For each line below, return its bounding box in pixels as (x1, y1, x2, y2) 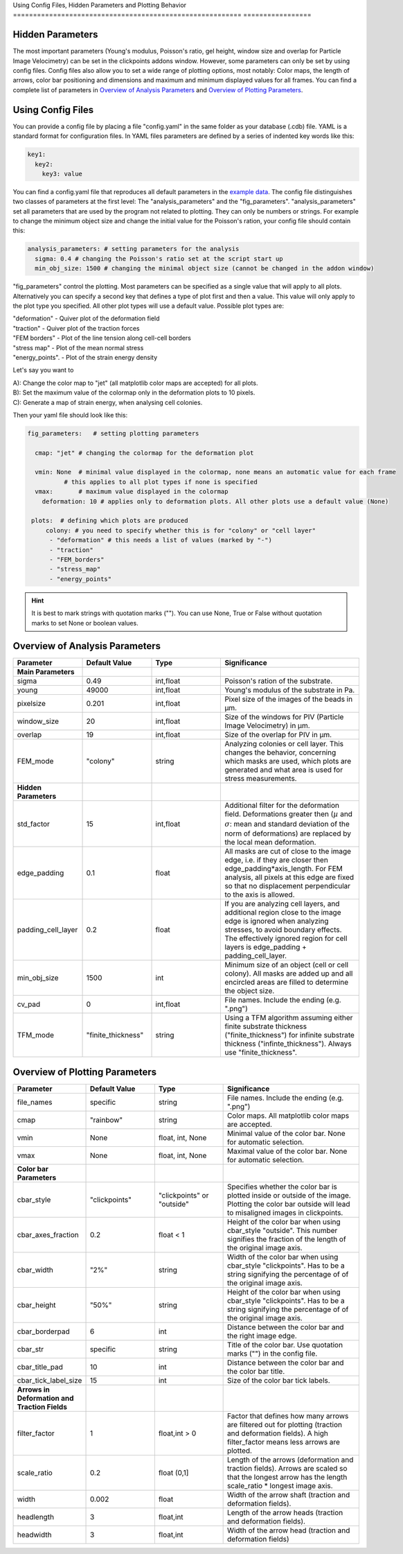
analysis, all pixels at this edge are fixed (224, 872, 355, 882)
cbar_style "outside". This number (226, 1225, 338, 1235)
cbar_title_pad (17, 1362, 64, 1372)
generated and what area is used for (224, 765, 343, 775)
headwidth (17, 1530, 52, 1539)
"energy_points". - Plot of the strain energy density (12, 353, 158, 361)
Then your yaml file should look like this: (12, 411, 128, 419)
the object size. (224, 986, 275, 996)
